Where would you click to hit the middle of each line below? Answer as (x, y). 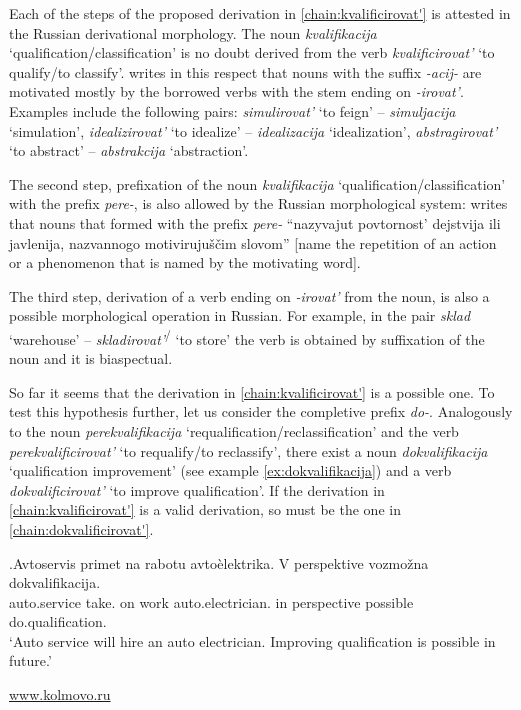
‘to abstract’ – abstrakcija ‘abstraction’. (129, 150)
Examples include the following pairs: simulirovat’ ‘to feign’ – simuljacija (232, 110)
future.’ (30, 660)
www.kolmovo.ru (60, 694)
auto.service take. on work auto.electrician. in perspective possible (211, 601)
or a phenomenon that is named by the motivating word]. (185, 262)
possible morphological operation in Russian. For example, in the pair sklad (240, 315)
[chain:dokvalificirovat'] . (81, 528)
